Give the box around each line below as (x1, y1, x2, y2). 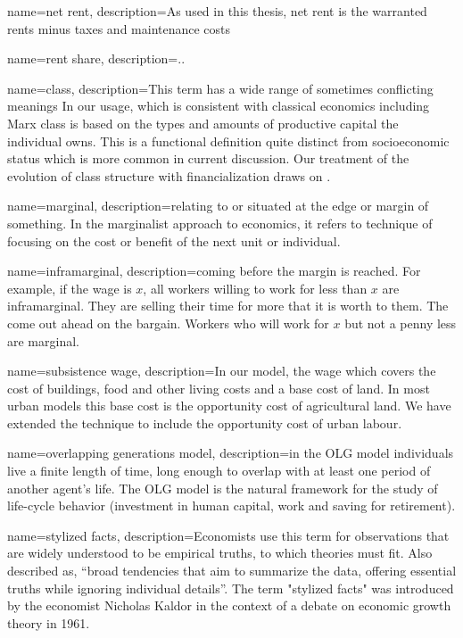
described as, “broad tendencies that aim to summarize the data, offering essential (7, 561, 457, 580)
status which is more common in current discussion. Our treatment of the (7, 149, 409, 168)
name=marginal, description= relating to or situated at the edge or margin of (7, 196, 429, 215)
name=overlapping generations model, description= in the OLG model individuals (7, 443, 454, 462)
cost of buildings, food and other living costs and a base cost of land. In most (7, 378, 430, 397)
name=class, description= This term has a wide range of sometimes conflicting (7, 79, 434, 97)
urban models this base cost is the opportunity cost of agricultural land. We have (7, 396, 451, 415)
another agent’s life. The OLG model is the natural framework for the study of (7, 478, 438, 497)
